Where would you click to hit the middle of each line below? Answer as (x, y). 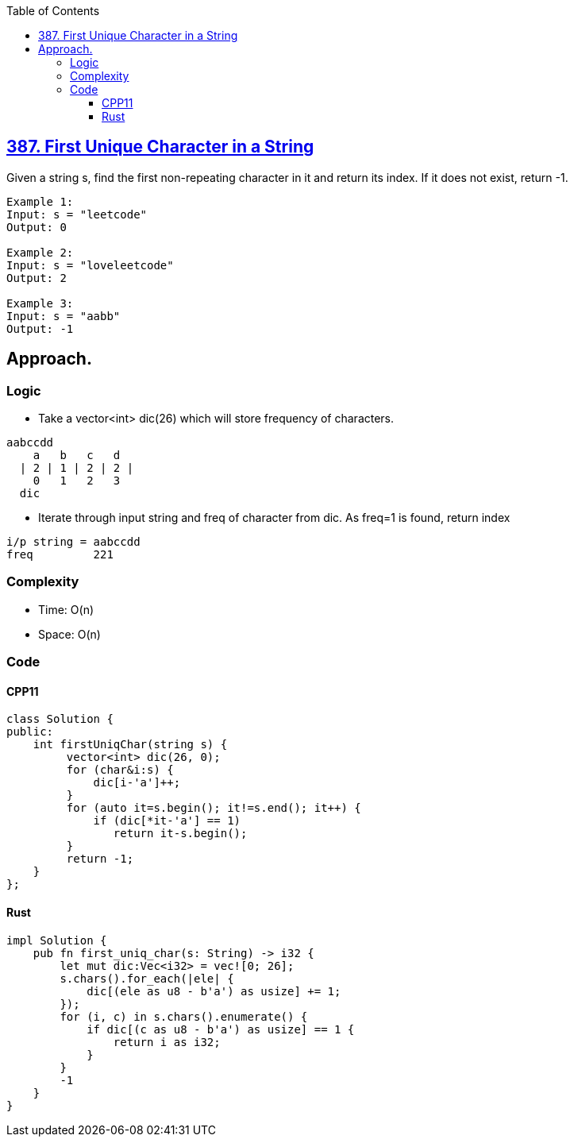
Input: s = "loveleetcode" (90, 265)
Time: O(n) (66, 609)
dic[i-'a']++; (137, 783)
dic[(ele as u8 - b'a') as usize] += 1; (214, 991)
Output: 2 (37, 278)
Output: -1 (40, 328)
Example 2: (40, 252)
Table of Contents (53, 11)
